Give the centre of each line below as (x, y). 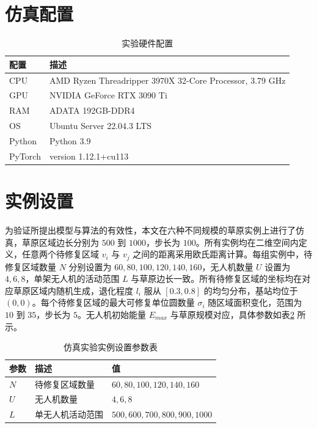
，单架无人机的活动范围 (72, 279)
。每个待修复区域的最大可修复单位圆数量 (113, 302)
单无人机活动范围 (69, 414)
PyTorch (25, 156)
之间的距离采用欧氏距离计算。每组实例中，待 (223, 254)
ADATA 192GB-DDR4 (92, 110)
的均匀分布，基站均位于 (251, 290)
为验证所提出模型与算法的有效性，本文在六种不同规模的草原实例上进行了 (150, 230)
